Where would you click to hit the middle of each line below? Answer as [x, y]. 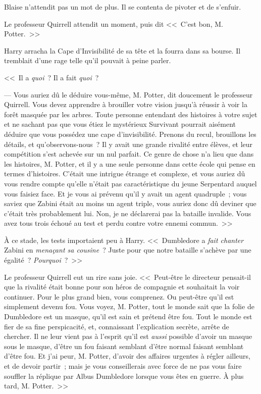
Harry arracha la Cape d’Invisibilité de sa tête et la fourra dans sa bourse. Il [122, 50]
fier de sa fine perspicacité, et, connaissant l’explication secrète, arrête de [117, 326]
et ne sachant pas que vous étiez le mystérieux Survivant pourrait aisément [120, 124]
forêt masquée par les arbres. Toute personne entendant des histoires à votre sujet [131, 114]
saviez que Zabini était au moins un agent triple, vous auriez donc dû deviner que [130, 203]
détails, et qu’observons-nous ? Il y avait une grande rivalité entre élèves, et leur [128, 144]
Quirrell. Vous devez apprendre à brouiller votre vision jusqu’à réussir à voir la [126, 104]
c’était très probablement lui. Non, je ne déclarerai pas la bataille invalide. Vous [128, 213]
